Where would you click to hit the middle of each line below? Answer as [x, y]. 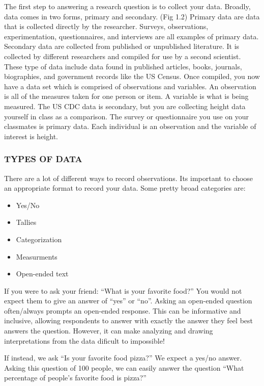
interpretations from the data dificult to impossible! [84, 340]
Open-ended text [42, 274]
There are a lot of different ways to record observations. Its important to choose [129, 178]
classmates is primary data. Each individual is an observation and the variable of [130, 126]
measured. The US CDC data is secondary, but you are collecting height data [125, 106]
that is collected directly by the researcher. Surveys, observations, [106, 26]
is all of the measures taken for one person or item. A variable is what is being [126, 96]
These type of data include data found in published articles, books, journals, [123, 66]
